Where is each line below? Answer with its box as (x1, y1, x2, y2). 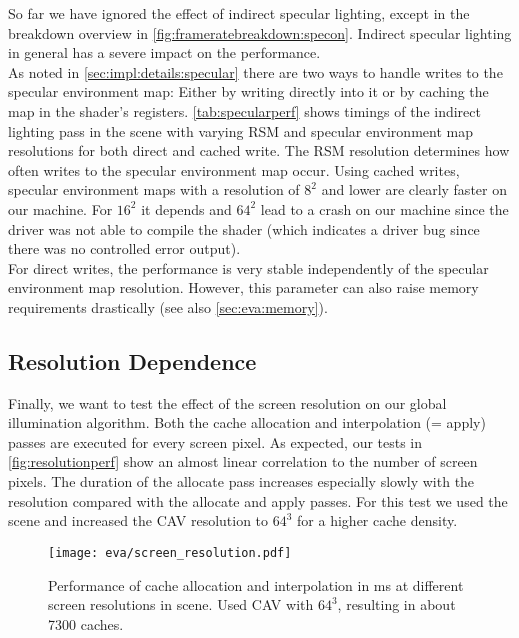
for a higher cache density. (297, 510, 458, 531)
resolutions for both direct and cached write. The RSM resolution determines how (8, 140, 510, 161)
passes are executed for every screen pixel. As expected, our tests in (8, 431, 423, 452)
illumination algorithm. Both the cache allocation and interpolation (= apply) (8, 412, 486, 433)
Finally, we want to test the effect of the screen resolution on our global (8, 392, 447, 413)
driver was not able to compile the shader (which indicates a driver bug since (8, 218, 480, 239)
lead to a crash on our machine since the (260, 198, 509, 219)
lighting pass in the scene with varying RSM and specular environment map (8, 120, 473, 141)
